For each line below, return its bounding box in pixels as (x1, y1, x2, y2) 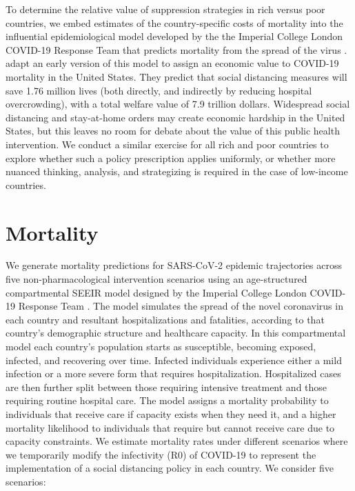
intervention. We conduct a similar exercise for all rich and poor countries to (6, 137, 329, 151)
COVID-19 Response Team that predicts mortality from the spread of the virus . (6, 42, 347, 57)
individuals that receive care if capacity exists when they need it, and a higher (6, 406, 336, 421)
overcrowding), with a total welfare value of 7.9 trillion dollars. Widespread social (6, 97, 350, 111)
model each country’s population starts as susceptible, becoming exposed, (6, 339, 316, 353)
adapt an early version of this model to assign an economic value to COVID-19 (6, 56, 339, 70)
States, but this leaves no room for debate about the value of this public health (6, 123, 340, 138)
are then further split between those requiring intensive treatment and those (6, 379, 327, 394)
